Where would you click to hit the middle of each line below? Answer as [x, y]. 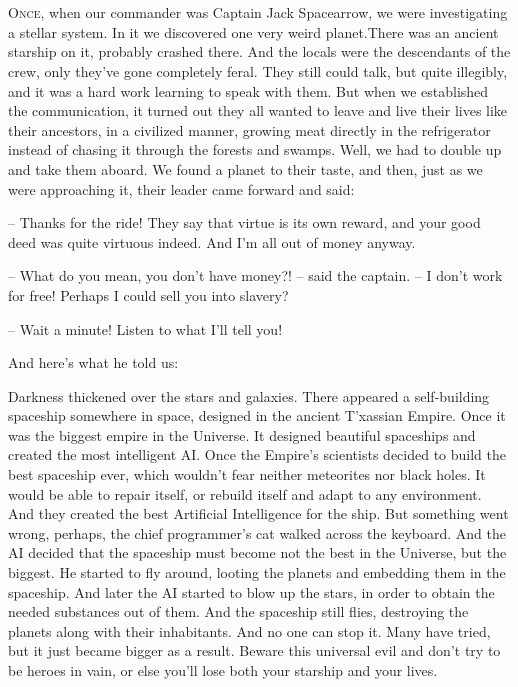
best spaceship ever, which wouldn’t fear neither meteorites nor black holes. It [247, 474]
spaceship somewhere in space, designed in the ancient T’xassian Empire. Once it [257, 415]
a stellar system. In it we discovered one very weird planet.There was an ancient [253, 31]
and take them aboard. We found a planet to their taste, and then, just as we [245, 168]
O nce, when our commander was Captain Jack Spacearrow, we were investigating [258, 12]
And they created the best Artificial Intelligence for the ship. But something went [258, 513]
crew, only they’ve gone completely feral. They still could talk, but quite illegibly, [258, 70]
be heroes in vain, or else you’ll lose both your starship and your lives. [223, 670]
